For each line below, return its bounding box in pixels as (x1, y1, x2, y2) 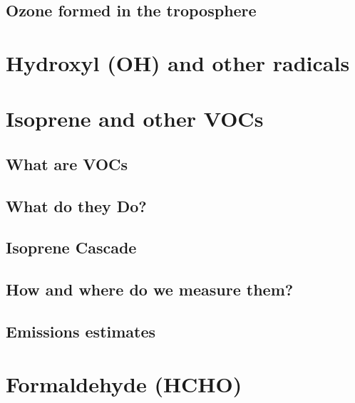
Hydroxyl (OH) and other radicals (6, 48, 350, 77)
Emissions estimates (6, 320, 156, 342)
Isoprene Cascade (6, 236, 137, 258)
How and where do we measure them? (6, 278, 294, 300)
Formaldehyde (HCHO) (6, 369, 242, 398)
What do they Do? (6, 194, 147, 216)
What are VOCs (6, 152, 128, 174)
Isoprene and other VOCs (6, 104, 264, 133)
